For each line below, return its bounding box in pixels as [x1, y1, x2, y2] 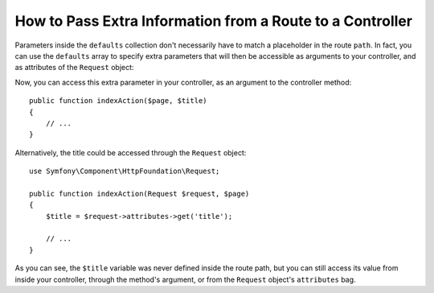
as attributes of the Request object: [14, 63, 134, 72]
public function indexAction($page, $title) [29, 97, 208, 105]
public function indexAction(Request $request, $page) [29, 189, 250, 198]
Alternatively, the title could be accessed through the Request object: [14, 147, 247, 157]
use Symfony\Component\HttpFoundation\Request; [29, 167, 220, 176]
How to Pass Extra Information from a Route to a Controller [14, 12, 413, 30]
